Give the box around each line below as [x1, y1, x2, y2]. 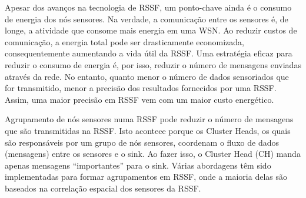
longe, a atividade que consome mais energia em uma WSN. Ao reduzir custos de [5, 24, 297, 36]
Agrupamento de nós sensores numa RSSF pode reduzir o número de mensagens [5, 113, 294, 125]
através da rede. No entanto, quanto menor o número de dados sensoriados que [5, 70, 289, 82]
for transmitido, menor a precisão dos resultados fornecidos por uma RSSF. [5, 82, 277, 94]
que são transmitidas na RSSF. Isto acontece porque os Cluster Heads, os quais [5, 124, 291, 136]
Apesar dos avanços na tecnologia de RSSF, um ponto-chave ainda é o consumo [5, 1, 292, 13]
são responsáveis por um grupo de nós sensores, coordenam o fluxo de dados [5, 136, 279, 148]
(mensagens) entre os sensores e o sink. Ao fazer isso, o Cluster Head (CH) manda [5, 147, 301, 160]
